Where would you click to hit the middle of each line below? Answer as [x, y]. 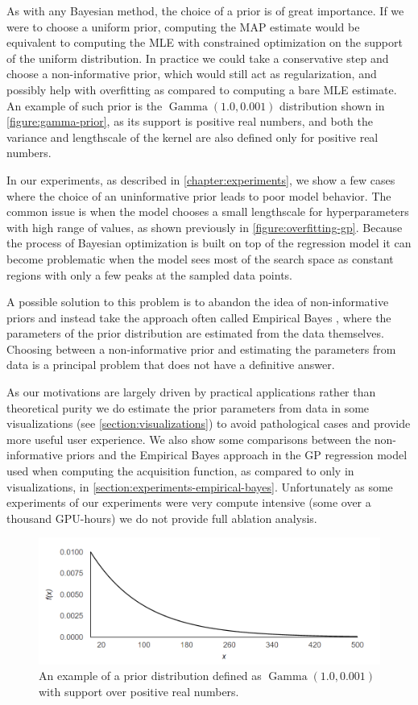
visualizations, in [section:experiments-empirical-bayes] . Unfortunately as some [200, 486]
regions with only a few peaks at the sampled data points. [150, 274]
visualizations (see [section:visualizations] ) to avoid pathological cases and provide [209, 423]
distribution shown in [332, 105]
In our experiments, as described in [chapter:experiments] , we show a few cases [201, 179]
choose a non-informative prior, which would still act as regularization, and [192, 74]
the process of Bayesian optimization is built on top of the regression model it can [209, 243]
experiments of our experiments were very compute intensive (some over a [189, 502]
